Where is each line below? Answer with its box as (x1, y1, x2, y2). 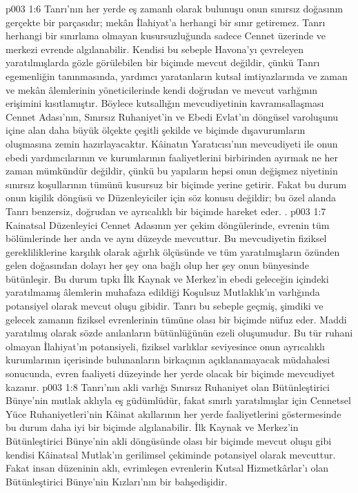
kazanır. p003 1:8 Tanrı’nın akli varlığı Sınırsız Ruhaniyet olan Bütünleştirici (6, 379, 330, 394)
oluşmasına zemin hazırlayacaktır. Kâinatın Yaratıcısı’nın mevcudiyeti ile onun (6, 136, 338, 150)
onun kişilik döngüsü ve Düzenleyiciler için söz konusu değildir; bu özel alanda (6, 190, 336, 205)
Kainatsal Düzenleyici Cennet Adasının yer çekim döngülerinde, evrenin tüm (6, 217, 330, 232)
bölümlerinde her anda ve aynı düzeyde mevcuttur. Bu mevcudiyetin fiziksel (6, 231, 327, 245)
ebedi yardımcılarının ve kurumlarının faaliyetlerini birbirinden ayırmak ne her (6, 150, 338, 164)
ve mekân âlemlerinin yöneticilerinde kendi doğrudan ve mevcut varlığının (6, 82, 318, 97)
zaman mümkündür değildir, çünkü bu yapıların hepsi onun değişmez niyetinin (6, 163, 338, 178)
